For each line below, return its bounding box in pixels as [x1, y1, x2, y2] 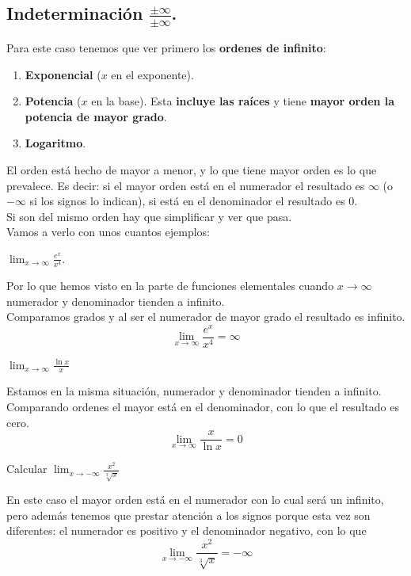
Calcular [6, 460, 48, 477]
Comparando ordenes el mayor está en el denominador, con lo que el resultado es [6, 398, 399, 414]
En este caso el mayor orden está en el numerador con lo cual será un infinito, [6, 491, 384, 508]
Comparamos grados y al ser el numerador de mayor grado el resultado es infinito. [6, 308, 405, 325]
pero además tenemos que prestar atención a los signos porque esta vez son [6, 506, 371, 523]
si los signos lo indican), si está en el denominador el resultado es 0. [29, 193, 358, 209]
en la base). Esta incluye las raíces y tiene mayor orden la [91, 93, 395, 109]
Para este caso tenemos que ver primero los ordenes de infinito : [6, 40, 326, 56]
